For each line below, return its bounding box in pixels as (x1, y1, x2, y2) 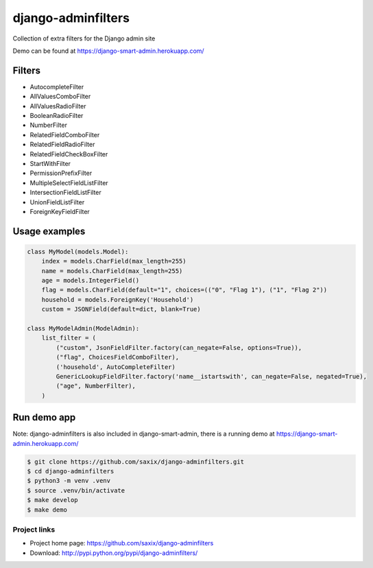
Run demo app (12, 412, 76, 423)
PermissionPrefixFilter (29, 169, 93, 178)
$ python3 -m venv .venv (27, 477, 111, 485)
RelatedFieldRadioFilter (29, 141, 95, 149)
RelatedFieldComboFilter (29, 130, 100, 139)
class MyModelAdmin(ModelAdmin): (27, 324, 140, 333)
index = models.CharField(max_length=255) (41, 257, 186, 265)
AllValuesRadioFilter (29, 102, 86, 110)
